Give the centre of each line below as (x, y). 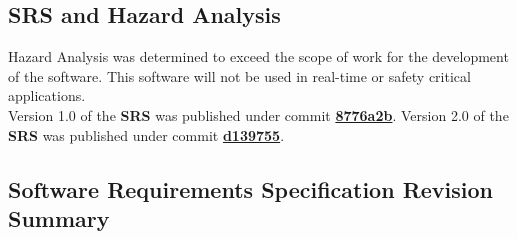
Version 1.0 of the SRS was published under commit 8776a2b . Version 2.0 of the (258, 114)
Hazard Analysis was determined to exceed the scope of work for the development (258, 56)
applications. (47, 95)
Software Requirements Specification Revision (251, 188)
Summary (59, 217)
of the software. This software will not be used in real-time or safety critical (239, 75)
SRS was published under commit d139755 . (146, 134)
